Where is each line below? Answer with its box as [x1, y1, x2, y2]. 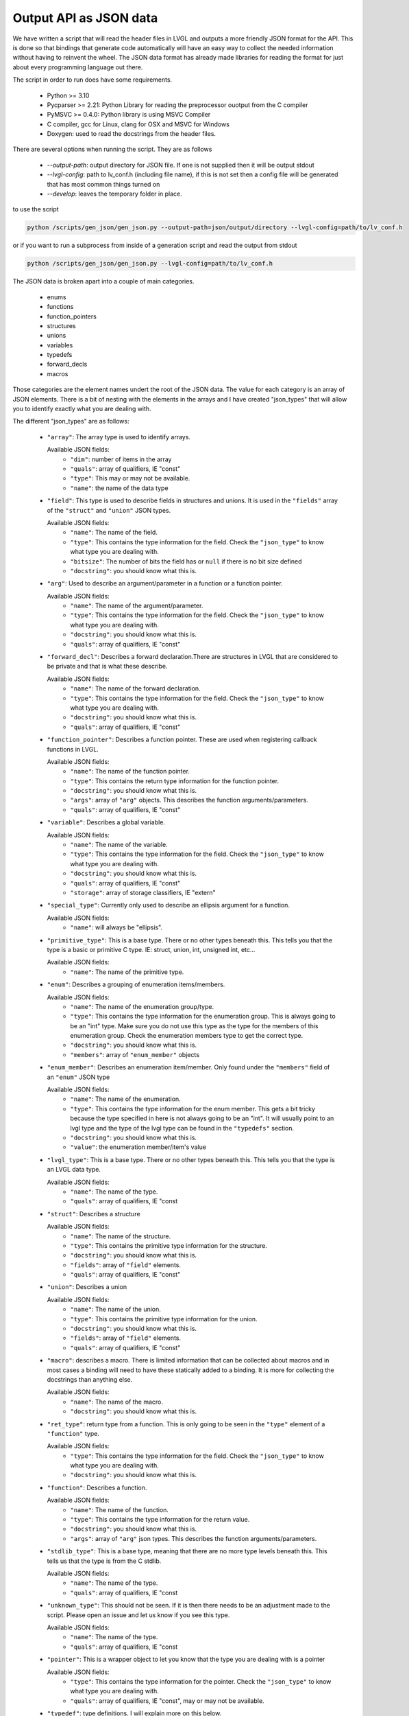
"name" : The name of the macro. [70, 1398, 164, 1406]
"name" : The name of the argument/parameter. [70, 601, 203, 610]
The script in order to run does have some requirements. [12, 76, 173, 84]
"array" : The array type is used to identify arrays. [47, 432, 191, 441]
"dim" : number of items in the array [70, 455, 172, 463]
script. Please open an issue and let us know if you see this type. [47, 1610, 230, 1619]
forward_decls [47, 360, 88, 369]
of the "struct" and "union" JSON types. [47, 506, 171, 514]
